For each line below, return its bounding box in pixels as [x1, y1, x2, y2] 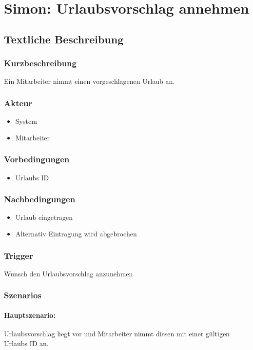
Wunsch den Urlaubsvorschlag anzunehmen [4, 268, 133, 278]
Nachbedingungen [4, 193, 76, 205]
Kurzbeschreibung [4, 57, 77, 69]
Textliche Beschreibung [4, 31, 124, 46]
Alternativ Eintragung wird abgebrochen [15, 229, 137, 238]
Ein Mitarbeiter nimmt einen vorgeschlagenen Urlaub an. [4, 76, 175, 86]
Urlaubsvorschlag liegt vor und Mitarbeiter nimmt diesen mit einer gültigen [4, 329, 230, 339]
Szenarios [4, 289, 41, 301]
